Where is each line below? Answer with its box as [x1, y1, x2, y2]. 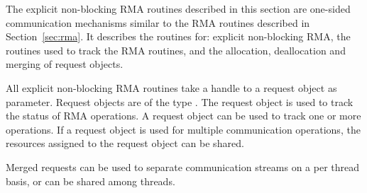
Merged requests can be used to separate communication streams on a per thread [6, 159, 360, 174]
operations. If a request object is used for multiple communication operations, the [6, 122, 361, 136]
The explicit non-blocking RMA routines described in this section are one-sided [6, 1, 351, 16]
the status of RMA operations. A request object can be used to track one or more [6, 108, 361, 123]
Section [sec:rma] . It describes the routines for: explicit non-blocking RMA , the [6, 29, 351, 44]
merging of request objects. [6, 57, 124, 71]
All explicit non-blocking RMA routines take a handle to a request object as [6, 80, 337, 95]
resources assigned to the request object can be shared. [6, 136, 244, 151]
